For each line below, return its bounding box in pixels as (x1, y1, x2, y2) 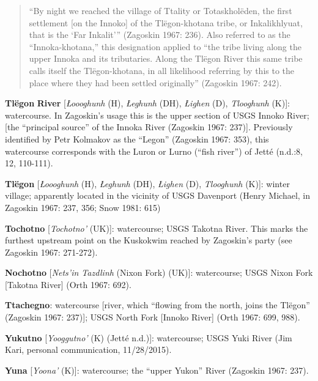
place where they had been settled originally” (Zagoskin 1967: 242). (29, 76, 282, 89)
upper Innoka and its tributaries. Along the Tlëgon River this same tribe (29, 52, 303, 65)
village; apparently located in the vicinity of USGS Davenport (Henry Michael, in (5, 189, 311, 202)
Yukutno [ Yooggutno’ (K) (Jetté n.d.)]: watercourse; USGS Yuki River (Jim (5, 331, 292, 344)
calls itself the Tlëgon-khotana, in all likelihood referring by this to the (29, 64, 295, 76)
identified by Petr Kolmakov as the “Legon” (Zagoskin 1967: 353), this (5, 132, 269, 145)
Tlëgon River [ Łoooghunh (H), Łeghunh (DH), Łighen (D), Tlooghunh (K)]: (5, 97, 290, 109)
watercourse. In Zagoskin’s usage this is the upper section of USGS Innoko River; (5, 108, 309, 121)
